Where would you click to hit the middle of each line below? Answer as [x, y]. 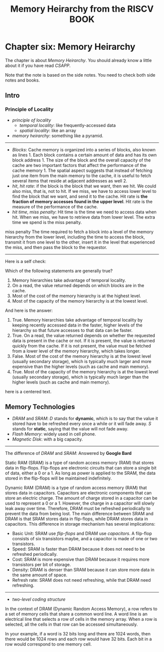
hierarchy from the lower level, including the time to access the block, [75, 237]
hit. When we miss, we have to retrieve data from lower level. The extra [83, 217]
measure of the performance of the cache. [55, 206]
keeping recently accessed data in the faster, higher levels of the [77, 325]
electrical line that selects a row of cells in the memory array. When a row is [81, 619]
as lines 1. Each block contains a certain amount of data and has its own [84, 155]
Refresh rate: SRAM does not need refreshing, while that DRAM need [82, 580]
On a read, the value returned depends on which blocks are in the [78, 285]
